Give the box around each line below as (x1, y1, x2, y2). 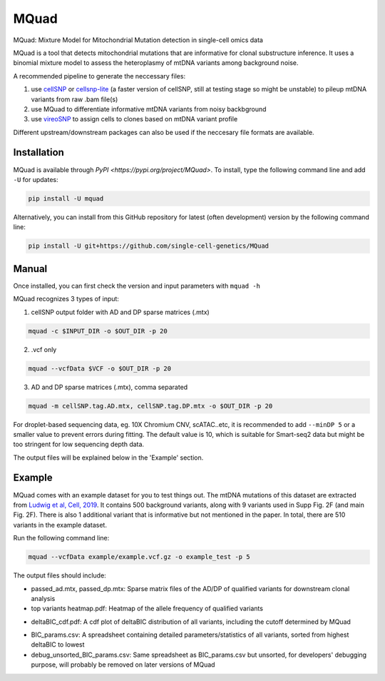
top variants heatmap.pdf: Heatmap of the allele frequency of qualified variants (31, 604, 264, 613)
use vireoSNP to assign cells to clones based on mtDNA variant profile (31, 115, 238, 123)
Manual (13, 263, 48, 275)
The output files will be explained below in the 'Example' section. (13, 453, 204, 462)
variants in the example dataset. (13, 520, 107, 529)
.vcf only (31, 345, 57, 353)
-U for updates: (13, 175, 58, 183)
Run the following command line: (13, 534, 110, 543)
